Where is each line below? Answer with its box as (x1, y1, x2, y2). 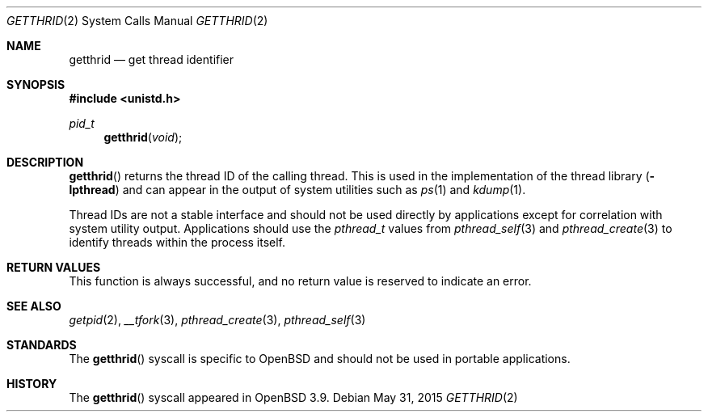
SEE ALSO (6, 299, 61, 313)
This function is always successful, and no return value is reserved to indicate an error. (69, 274, 532, 288)
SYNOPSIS (6, 78, 65, 91)
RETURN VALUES (6, 260, 101, 274)
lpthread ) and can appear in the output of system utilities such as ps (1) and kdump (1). (69, 183, 526, 196)
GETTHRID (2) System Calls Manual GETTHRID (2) (6, 14, 268, 27)
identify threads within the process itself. (69, 235, 286, 249)
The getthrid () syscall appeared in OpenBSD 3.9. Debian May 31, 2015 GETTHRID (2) (69, 391, 518, 404)
